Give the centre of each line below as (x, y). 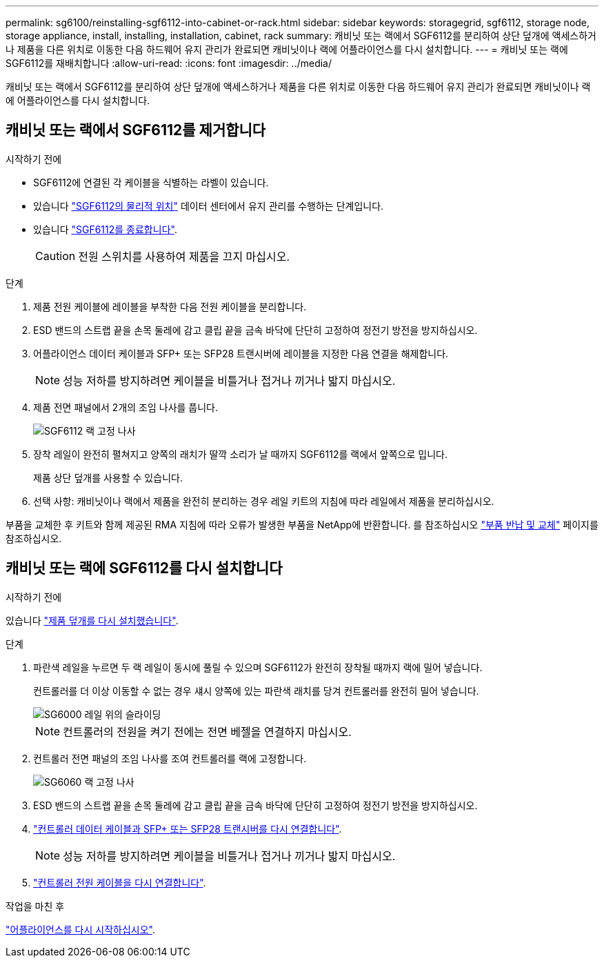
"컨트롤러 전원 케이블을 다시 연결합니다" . (120, 882)
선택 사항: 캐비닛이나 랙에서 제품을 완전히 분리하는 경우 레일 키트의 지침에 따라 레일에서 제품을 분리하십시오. (264, 501)
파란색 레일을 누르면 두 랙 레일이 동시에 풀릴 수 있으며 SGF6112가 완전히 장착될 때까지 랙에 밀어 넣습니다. (258, 667)
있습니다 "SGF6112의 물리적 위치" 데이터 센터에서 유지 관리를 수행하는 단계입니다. (209, 206)
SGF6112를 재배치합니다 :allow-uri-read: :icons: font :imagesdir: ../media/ (169, 63)
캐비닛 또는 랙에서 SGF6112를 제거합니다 (136, 130)
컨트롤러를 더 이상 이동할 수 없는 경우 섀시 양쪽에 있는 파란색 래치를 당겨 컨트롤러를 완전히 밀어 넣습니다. (256, 691)
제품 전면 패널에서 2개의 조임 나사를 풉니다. (126, 407)
